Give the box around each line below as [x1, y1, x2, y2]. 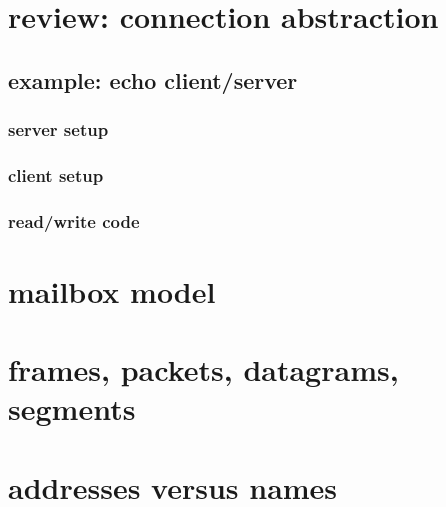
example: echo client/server [8, 64, 298, 95]
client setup [8, 162, 104, 187]
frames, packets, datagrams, [8, 349, 399, 390]
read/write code [8, 208, 140, 233]
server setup [8, 117, 109, 142]
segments [8, 388, 136, 429]
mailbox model [8, 270, 216, 311]
